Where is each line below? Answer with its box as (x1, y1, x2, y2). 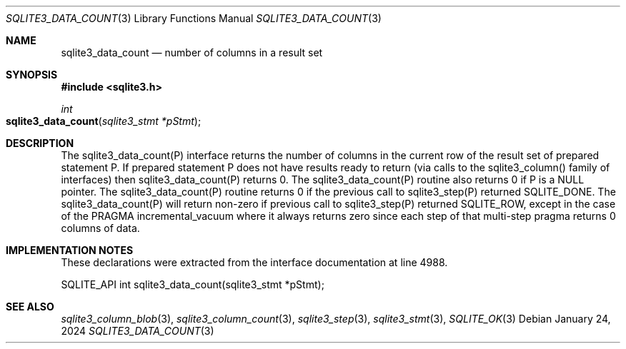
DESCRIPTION (6, 137, 74, 149)
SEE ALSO (6, 300, 54, 313)
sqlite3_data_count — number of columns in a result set (61, 46, 323, 59)
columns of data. (61, 222, 140, 234)
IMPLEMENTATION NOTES (6, 244, 134, 256)
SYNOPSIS (6, 69, 58, 81)
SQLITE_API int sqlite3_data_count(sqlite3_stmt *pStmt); (61, 278, 324, 290)
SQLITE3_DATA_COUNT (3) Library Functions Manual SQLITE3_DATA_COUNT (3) (6, 12, 382, 24)
